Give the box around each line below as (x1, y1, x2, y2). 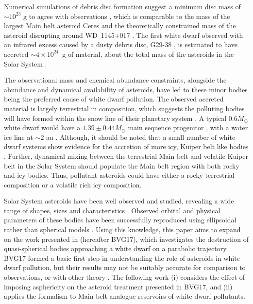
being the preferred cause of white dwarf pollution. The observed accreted (4, 94, 224, 104)
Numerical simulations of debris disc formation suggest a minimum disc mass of (4, 1, 241, 11)
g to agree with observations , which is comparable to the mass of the (23, 11, 230, 21)
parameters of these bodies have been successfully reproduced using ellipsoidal (4, 215, 236, 225)
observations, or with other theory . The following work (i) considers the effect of (4, 272, 245, 282)
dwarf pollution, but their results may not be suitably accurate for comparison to (4, 262, 246, 272)
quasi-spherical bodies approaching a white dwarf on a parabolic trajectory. (4, 243, 228, 253)
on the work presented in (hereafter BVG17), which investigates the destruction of (4, 234, 249, 244)
